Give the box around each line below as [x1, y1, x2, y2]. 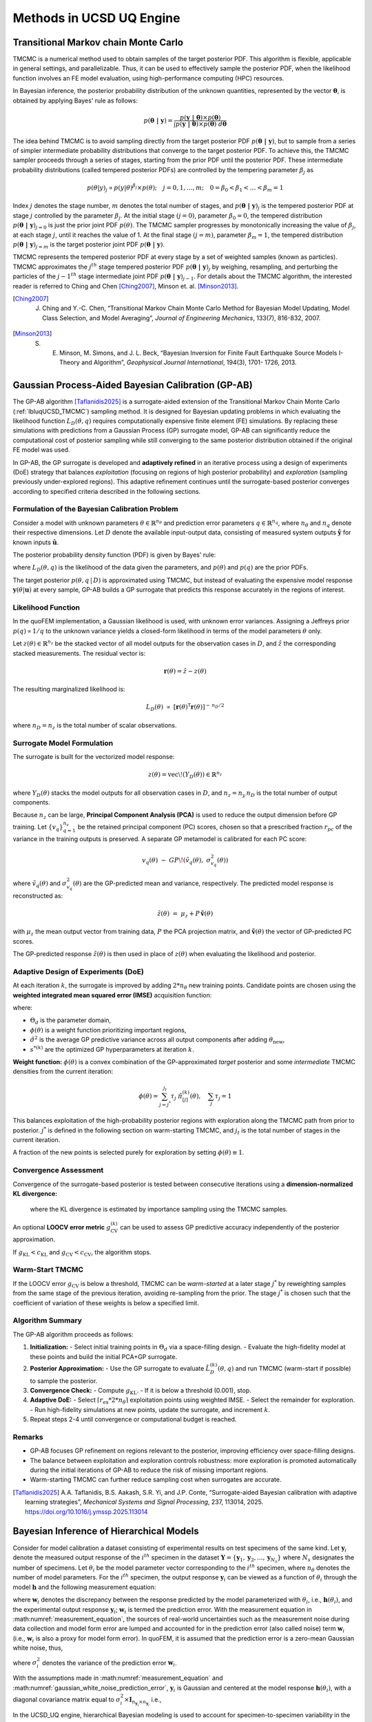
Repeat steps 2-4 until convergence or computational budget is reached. [30, 1415, 237, 1424]
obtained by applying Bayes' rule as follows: [12, 96, 138, 105]
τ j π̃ [170, 1092, 183, 1101]
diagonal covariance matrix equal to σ [12, 1695, 121, 1703]
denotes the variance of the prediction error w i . [42, 1659, 177, 1668]
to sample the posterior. [30, 1376, 98, 1384]
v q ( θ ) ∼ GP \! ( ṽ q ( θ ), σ [141, 856, 211, 866]
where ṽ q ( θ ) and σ [12, 879, 67, 889]
